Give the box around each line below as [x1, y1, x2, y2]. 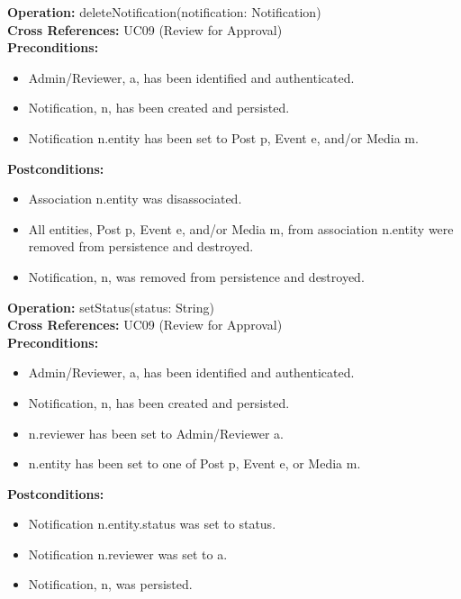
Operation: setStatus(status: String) [7, 297, 214, 316]
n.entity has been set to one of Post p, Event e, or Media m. [28, 454, 361, 473]
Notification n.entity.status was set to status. [28, 514, 276, 533]
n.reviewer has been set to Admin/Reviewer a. [28, 423, 284, 442]
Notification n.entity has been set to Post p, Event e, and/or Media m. [28, 128, 419, 147]
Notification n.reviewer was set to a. [28, 544, 228, 563]
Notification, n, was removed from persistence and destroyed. [28, 267, 365, 286]
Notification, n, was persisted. [28, 575, 193, 594]
